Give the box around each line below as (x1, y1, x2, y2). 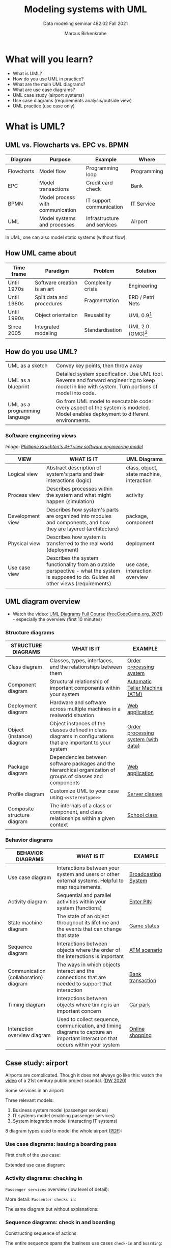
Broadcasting (129, 871, 161, 878)
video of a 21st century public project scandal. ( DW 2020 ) (5, 1077, 127, 1084)
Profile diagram (8, 790, 45, 798)
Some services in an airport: (5, 1088, 65, 1094)
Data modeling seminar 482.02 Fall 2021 (43, 20, 128, 26)
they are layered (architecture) (46, 525, 120, 532)
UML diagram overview (5, 597, 80, 606)
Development (8, 513, 40, 520)
